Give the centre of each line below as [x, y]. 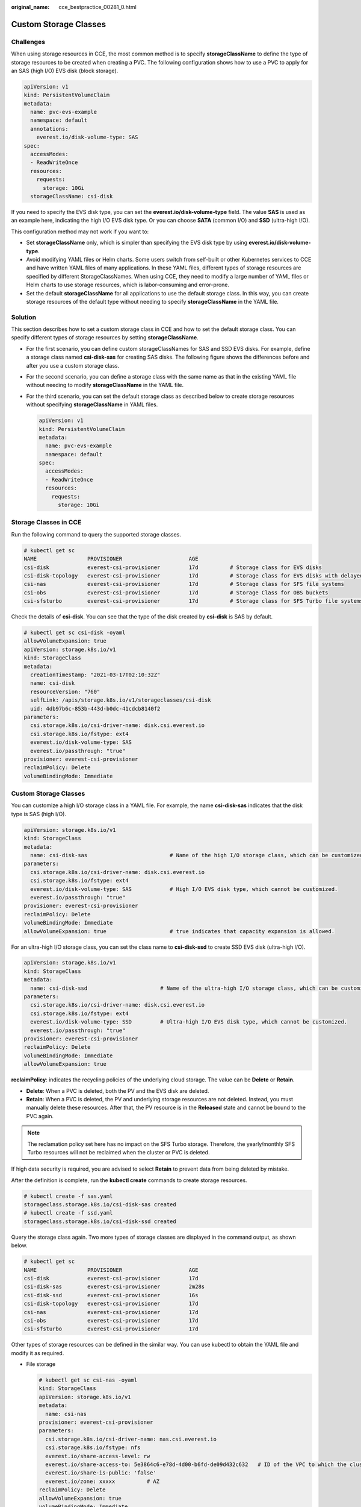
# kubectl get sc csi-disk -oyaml [75, 633]
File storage [41, 1364]
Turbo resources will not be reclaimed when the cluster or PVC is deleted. [119, 1152]
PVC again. [40, 1116]
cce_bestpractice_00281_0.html [97, 7]
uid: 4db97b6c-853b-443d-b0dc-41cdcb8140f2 [95, 709]
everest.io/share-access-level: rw [98, 1456]
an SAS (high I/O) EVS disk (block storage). [65, 71]
